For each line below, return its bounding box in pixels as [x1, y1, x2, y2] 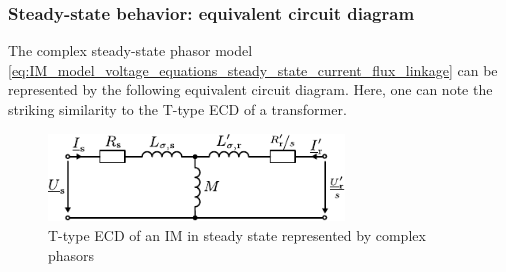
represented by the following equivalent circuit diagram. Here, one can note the [8, 79, 493, 100]
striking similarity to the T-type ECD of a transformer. [8, 99, 347, 119]
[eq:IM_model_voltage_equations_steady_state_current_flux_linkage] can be [8, 59, 498, 80]
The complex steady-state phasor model [8, 40, 253, 61]
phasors [48, 244, 95, 265]
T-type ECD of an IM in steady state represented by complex [48, 225, 426, 246]
